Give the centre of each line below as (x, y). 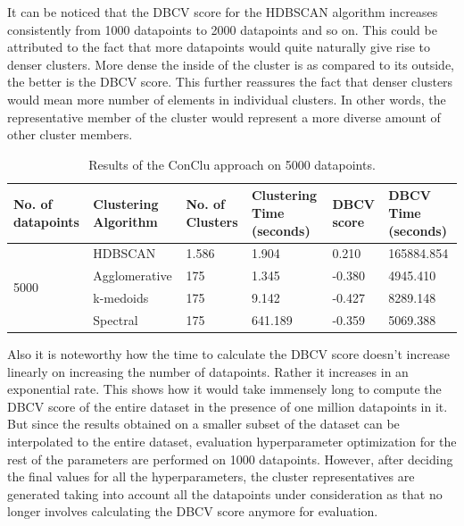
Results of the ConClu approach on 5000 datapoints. (232, 164)
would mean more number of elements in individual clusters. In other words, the (227, 99)
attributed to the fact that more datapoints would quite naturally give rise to (219, 47)
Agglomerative (133, 276)
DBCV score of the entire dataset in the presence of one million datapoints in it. (228, 406)
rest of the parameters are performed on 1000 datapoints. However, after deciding (230, 459)
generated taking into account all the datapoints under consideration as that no (225, 493)
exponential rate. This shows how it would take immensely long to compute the (224, 389)
